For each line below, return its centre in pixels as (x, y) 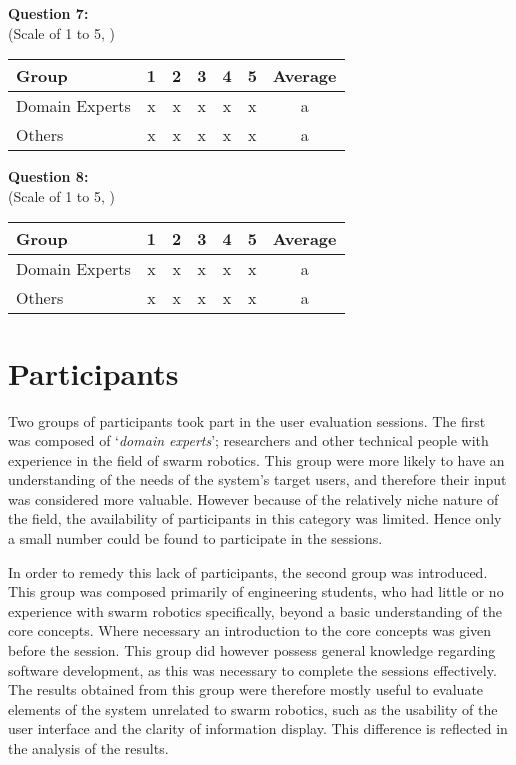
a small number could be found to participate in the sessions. (195, 538)
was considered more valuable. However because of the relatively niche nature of (253, 498)
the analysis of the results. (88, 748)
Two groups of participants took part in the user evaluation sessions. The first (247, 420)
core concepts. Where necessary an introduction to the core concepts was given (250, 630)
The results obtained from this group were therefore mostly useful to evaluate (246, 689)
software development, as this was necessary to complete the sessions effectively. (252, 669)
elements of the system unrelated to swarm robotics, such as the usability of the (253, 708)
